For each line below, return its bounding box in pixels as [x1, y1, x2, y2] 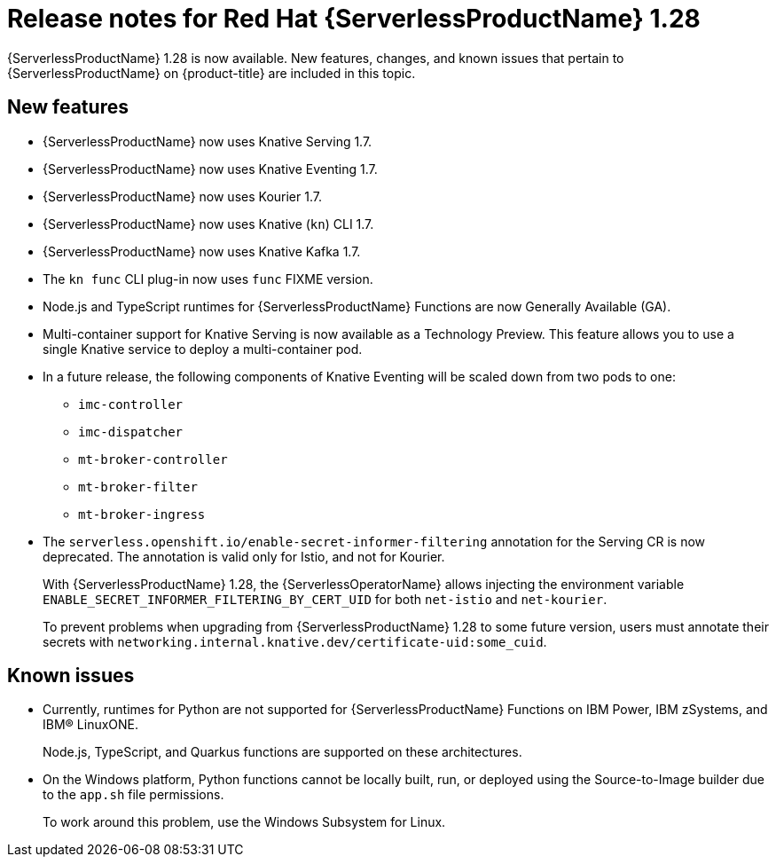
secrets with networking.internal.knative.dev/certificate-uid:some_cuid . [43, 633, 547, 649]
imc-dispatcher [78, 424, 184, 439]
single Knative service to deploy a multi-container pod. [43, 341, 363, 357]
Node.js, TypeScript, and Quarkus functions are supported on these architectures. [43, 744, 522, 760]
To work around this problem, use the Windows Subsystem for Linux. [43, 814, 446, 830]
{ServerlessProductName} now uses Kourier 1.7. [43, 188, 322, 204]
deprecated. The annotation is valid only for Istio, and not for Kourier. [43, 548, 445, 564]
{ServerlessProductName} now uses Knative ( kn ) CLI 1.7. [43, 216, 374, 232]
